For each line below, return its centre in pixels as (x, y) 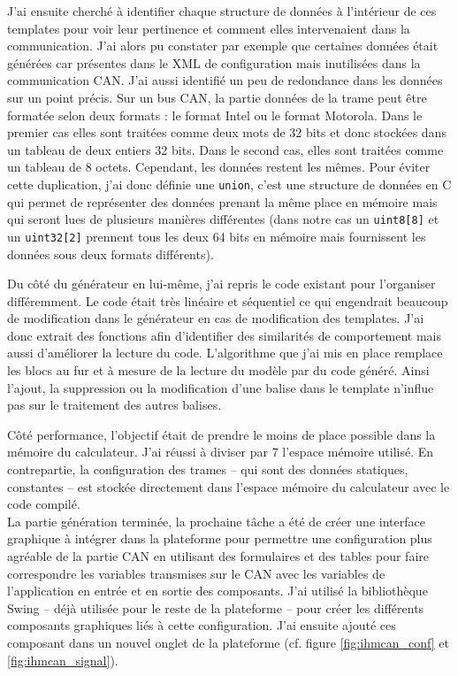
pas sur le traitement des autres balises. (114, 405)
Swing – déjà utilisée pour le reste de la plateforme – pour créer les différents (216, 607)
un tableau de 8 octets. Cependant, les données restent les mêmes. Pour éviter (219, 167)
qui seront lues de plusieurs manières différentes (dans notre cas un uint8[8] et (223, 219)
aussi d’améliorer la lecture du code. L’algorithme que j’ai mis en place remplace (225, 353)
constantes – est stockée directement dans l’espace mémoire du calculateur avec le (229, 486)
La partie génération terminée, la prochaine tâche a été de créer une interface (216, 521)
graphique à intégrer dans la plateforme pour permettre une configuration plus (220, 538)
